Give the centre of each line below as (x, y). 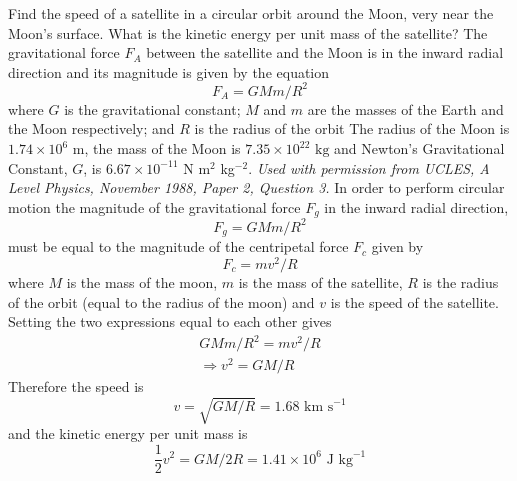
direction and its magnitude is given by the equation (169, 71)
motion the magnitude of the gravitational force (154, 206)
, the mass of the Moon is (162, 148)
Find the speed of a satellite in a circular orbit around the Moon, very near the (251, 13)
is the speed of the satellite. (414, 301)
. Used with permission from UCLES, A (369, 167)
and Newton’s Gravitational (419, 148)
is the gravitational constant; (152, 108)
